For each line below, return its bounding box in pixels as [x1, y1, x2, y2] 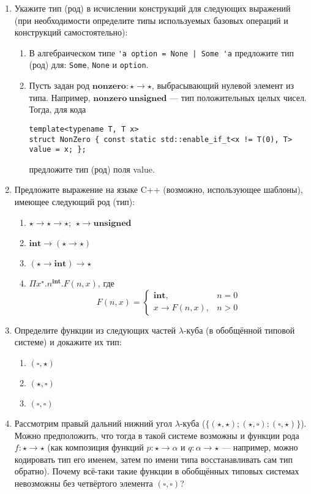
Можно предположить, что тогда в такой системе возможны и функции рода [14, 429, 299, 441]
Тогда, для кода [29, 103, 86, 116]
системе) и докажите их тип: [14, 335, 122, 348]
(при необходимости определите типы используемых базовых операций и [14, 13, 288, 26]
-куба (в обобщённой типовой [183, 323, 295, 336]
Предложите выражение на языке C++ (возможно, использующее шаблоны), [14, 183, 303, 196]
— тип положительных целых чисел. [170, 91, 307, 103]
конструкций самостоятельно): [14, 26, 128, 39]
